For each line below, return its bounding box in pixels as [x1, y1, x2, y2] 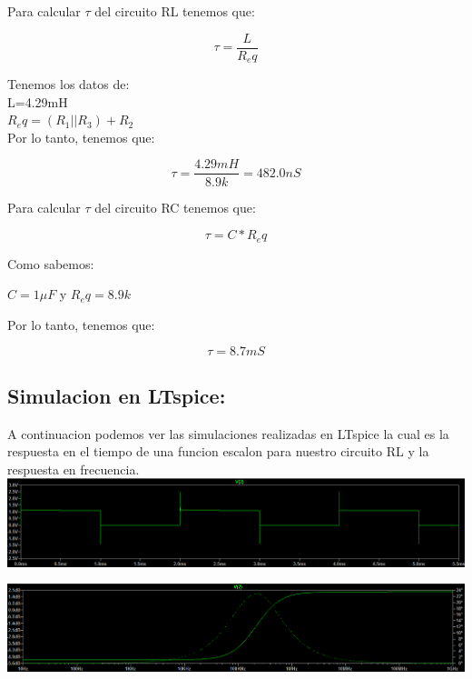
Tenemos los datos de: [7, 75, 130, 94]
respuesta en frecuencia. [7, 459, 140, 478]
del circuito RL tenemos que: [94, 2, 255, 20]
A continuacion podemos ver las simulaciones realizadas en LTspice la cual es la [7, 424, 449, 443]
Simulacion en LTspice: [7, 381, 226, 409]
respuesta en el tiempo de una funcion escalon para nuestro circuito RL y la [7, 442, 429, 461]
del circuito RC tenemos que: [94, 197, 256, 216]
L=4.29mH [7, 92, 68, 111]
